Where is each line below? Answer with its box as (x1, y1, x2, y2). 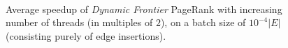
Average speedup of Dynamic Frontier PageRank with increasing (6, 1, 282, 16)
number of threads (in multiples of (6, 15, 153, 29)
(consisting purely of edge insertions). (6, 28, 166, 43)
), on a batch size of (160, 15, 246, 29)
